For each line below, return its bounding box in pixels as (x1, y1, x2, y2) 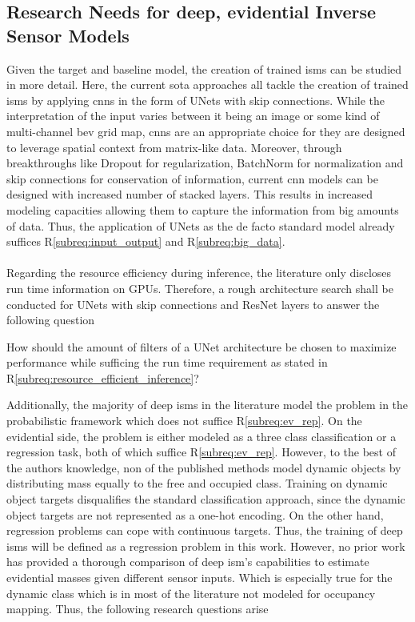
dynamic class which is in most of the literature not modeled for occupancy (6, 584, 376, 601)
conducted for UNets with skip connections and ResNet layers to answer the (6, 295, 380, 312)
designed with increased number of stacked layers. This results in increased (6, 186, 373, 203)
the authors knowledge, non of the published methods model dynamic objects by (6, 459, 401, 476)
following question (6, 311, 95, 328)
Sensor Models (6, 22, 130, 47)
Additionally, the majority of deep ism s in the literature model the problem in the (6, 396, 409, 413)
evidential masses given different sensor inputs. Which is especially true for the (6, 569, 393, 585)
